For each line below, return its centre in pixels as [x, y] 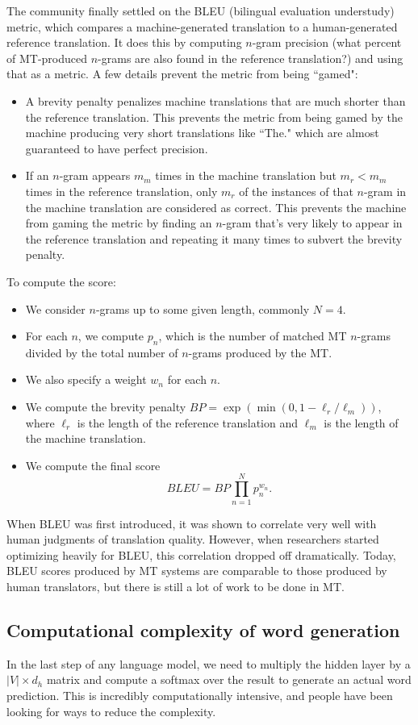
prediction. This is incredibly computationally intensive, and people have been [200, 695]
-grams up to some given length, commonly [203, 308]
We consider [55, 308]
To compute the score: [61, 281]
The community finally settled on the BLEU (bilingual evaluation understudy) [201, 10]
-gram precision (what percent [327, 42]
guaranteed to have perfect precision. [117, 148]
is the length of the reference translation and [188, 422]
